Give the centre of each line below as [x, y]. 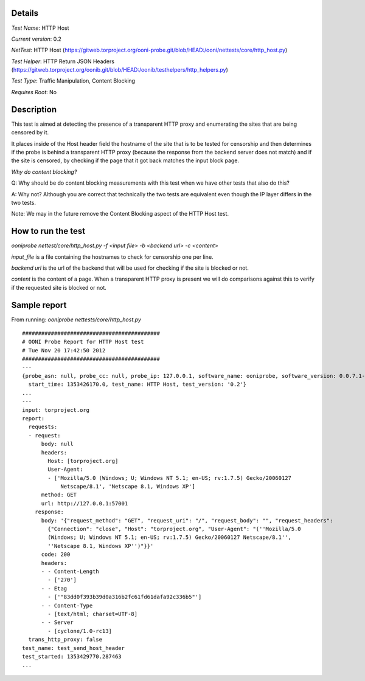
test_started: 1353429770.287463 [72, 656]
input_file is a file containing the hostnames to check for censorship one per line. [112, 257]
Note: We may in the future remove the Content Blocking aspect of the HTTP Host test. [120, 214]
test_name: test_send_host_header [73, 648]
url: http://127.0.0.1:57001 [85, 503]
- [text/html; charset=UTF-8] [93, 614]
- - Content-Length [70, 571]
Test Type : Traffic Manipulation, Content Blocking [73, 81]
